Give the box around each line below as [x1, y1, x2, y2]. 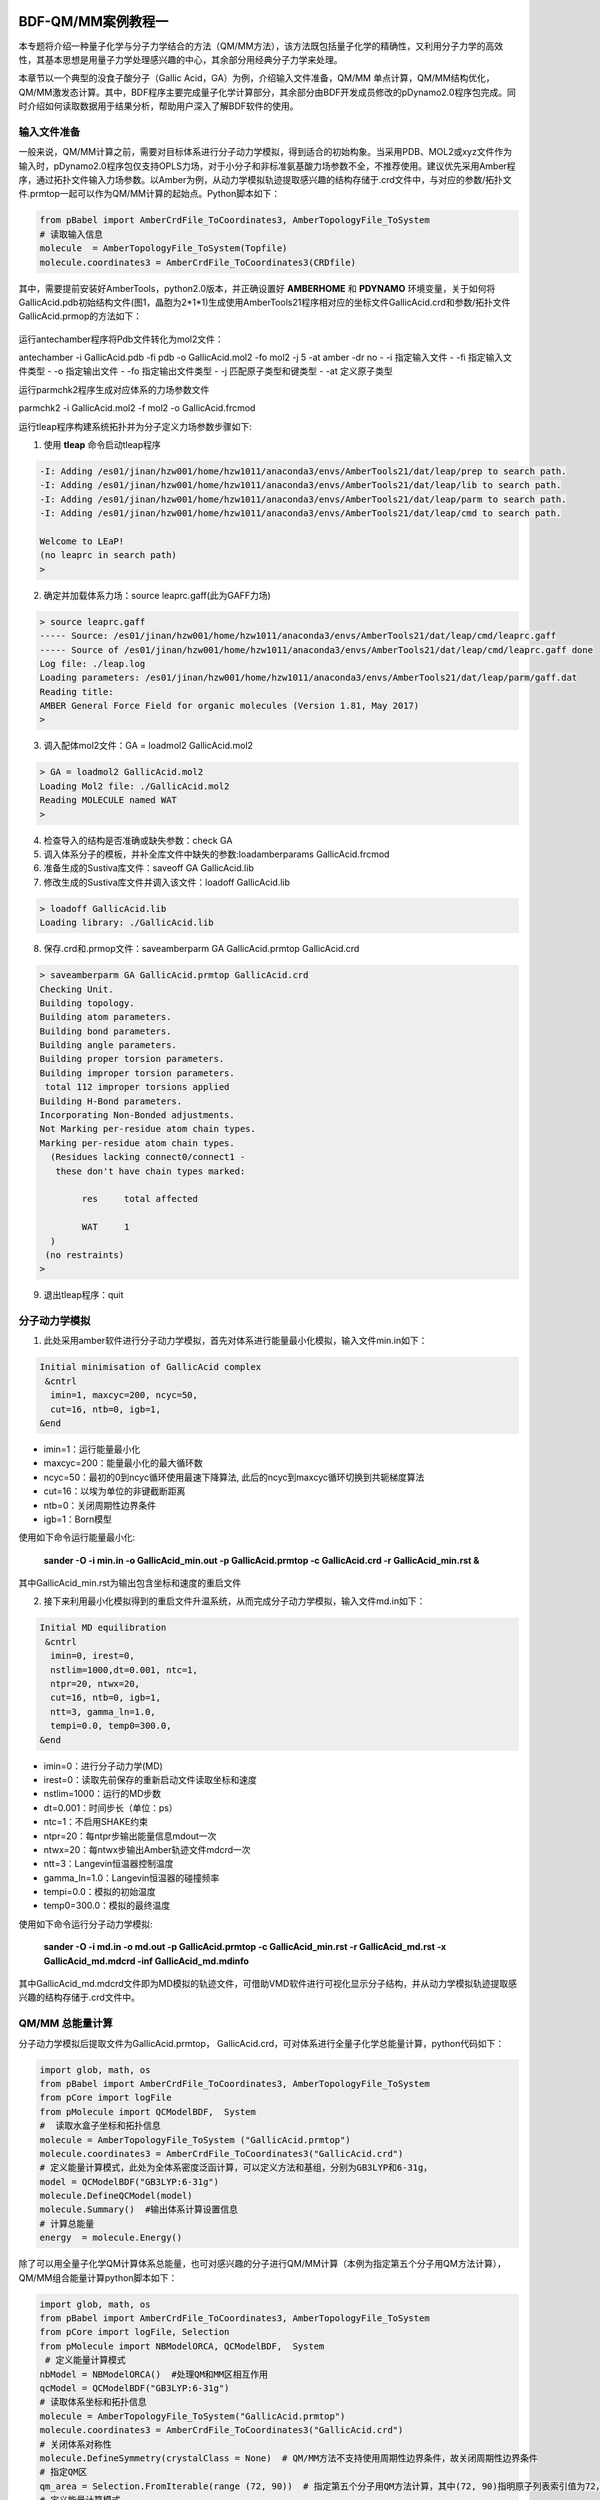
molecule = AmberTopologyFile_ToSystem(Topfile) [39, 243, 288, 254]
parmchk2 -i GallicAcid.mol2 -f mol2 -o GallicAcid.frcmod [18, 402, 256, 414]
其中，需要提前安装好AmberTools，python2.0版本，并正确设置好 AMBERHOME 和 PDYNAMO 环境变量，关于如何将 [18, 282, 496, 294]
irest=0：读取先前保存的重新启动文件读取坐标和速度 [43, 1773, 257, 1785]
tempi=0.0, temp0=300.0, [50, 1720, 172, 1732]
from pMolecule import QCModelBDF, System [39, 2106, 257, 2117]
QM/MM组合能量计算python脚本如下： [18, 2271, 178, 2284]
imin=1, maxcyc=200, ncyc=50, [50, 1390, 199, 1401]
